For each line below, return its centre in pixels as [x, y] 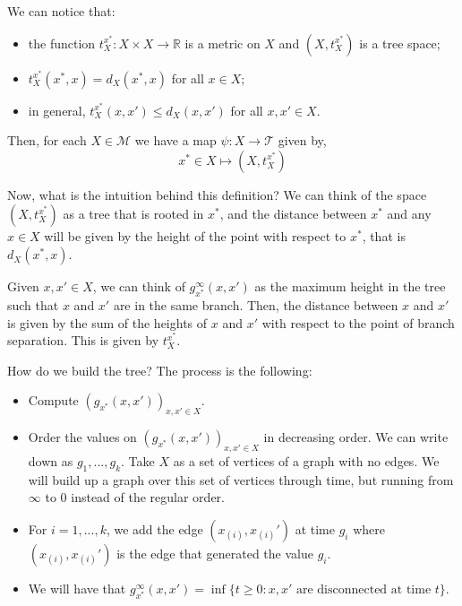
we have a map [175, 140]
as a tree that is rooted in [133, 214]
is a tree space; [400, 43]
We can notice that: [61, 11]
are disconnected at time [364, 590]
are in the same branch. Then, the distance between [256, 305]
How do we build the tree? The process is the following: [160, 370]
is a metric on [222, 43]
